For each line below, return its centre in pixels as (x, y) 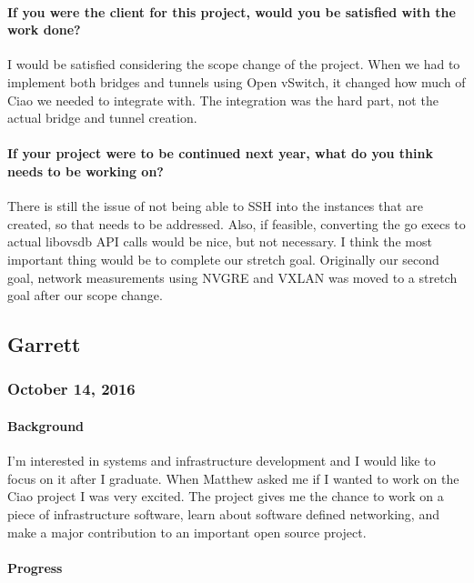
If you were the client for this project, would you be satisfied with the (232, 11)
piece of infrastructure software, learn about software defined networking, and (223, 513)
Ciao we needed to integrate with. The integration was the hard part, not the (223, 100)
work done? (44, 30)
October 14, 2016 (71, 389)
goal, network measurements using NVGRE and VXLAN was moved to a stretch (232, 277)
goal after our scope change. (85, 295)
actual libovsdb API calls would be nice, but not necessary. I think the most (220, 241)
